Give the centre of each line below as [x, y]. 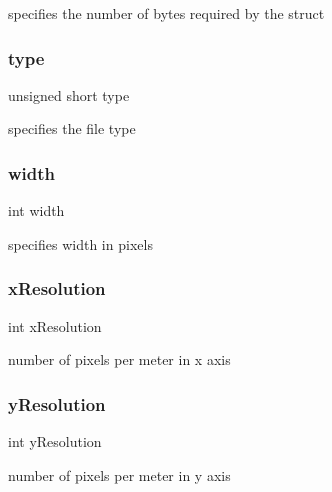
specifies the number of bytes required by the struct [166, 13]
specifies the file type [72, 128]
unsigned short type [69, 94]
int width [36, 210]
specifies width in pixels [80, 243]
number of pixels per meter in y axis [119, 474]
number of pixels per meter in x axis [119, 359]
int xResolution [55, 325]
